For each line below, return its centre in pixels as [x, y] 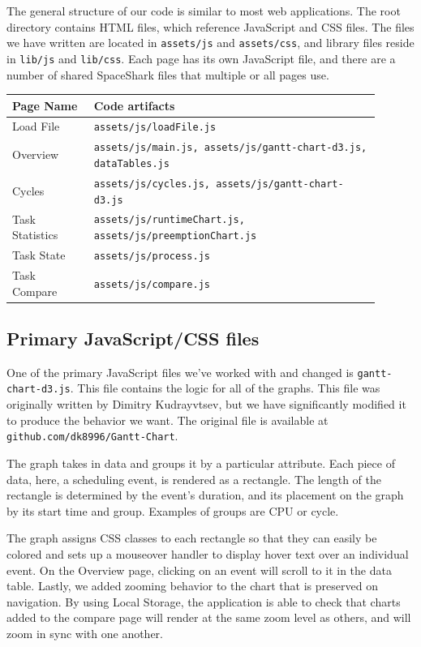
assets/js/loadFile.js [155, 128]
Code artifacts [134, 105]
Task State [39, 255]
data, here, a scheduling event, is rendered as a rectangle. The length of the [194, 479]
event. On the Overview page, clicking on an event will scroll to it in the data [199, 570]
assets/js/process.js [152, 257]
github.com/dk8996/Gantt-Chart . [92, 436]
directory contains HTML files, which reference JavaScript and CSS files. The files [210, 26]
